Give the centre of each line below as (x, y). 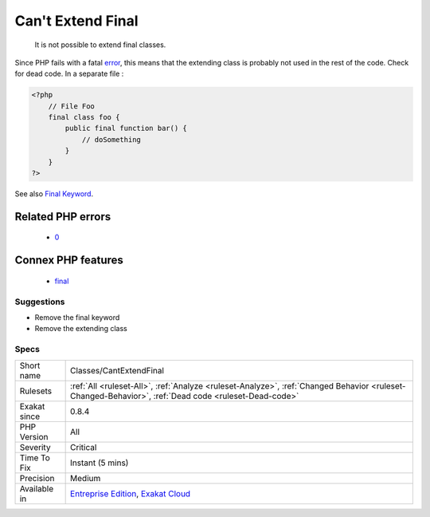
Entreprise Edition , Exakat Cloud (131, 493)
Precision (37, 478)
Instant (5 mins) (100, 463)
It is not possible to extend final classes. (100, 45)
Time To (35, 457)
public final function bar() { (126, 128)
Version (34, 436)
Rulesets (35, 391)
